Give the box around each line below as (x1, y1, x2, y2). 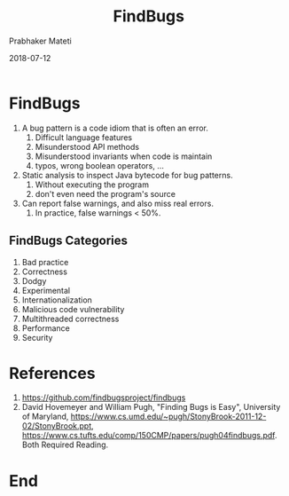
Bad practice (21, 256, 69, 267)
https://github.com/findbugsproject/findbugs (21, 392, 186, 403)
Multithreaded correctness (21, 313, 120, 324)
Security (21, 332, 53, 342)
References (9, 363, 96, 383)
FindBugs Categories (9, 233, 128, 248)
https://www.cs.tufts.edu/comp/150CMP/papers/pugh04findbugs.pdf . (21, 430, 277, 441)
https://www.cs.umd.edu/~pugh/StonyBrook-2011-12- (70, 411, 267, 422)
